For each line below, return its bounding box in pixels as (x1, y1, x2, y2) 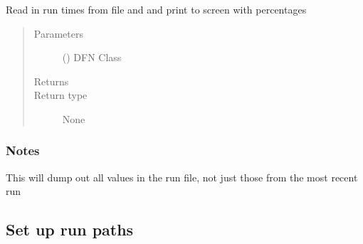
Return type (33, 87, 88, 102)
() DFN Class (62, 50, 122, 65)
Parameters (33, 26, 83, 41)
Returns (33, 73, 69, 88)
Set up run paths (6, 218, 134, 240)
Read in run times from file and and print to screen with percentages (6, 2, 307, 16)
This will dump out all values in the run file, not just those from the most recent (6, 169, 358, 184)
